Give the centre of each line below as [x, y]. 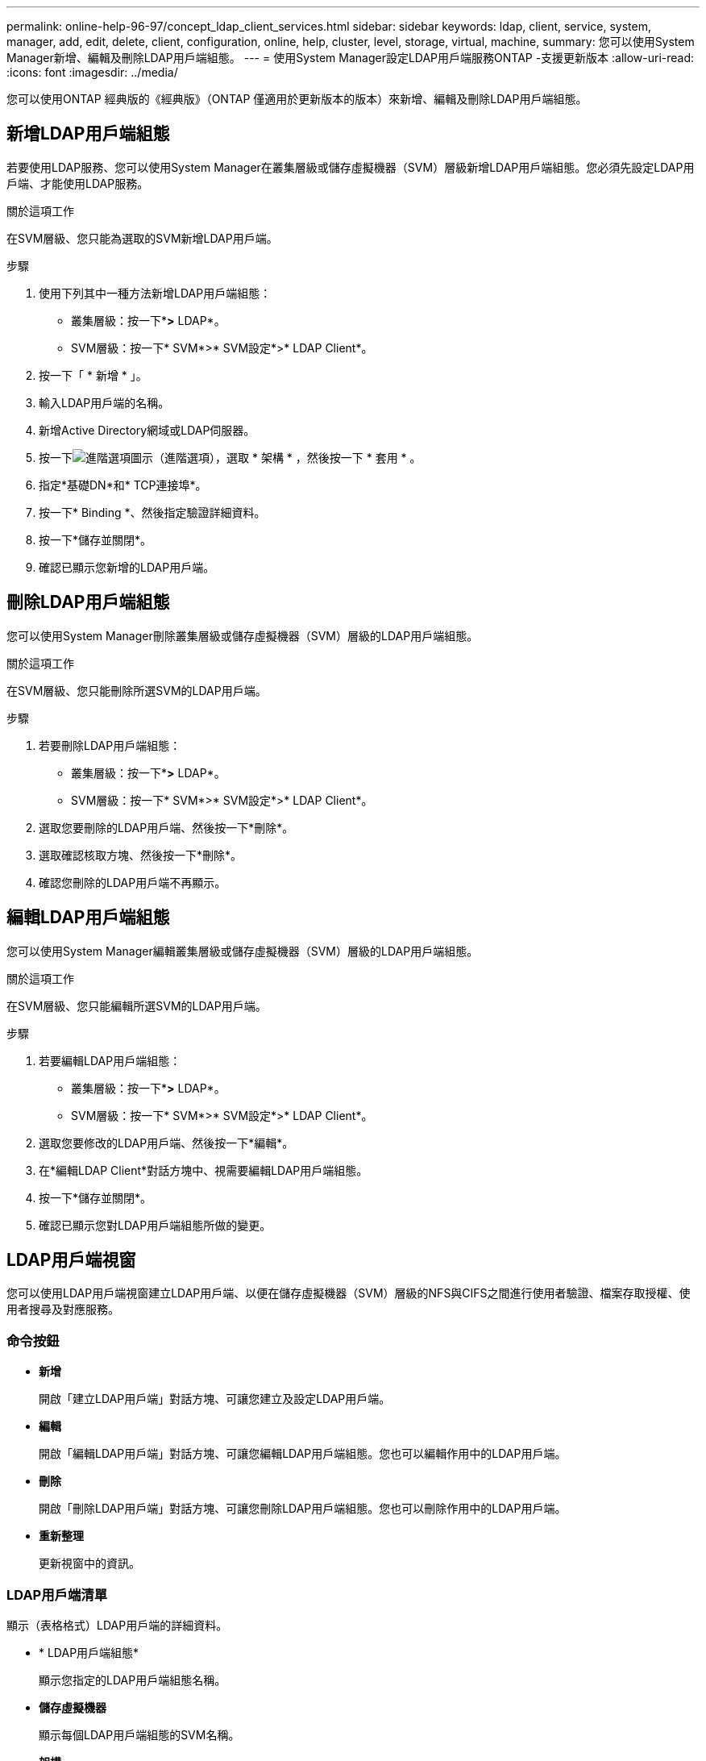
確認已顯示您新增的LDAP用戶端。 [127, 567]
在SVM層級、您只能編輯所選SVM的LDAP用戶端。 [137, 1005]
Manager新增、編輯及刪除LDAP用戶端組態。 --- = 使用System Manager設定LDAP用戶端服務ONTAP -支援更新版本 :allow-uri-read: [351, 58]
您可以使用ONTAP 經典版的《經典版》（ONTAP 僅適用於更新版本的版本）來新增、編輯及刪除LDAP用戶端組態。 [297, 99]
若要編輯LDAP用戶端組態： [110, 1060]
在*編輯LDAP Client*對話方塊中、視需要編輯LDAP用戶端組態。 [203, 1170]
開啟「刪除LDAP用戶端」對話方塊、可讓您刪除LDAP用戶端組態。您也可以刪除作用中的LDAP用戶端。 [303, 1509]
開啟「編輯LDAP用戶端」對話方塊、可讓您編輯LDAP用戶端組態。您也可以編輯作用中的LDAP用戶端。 [303, 1454]
